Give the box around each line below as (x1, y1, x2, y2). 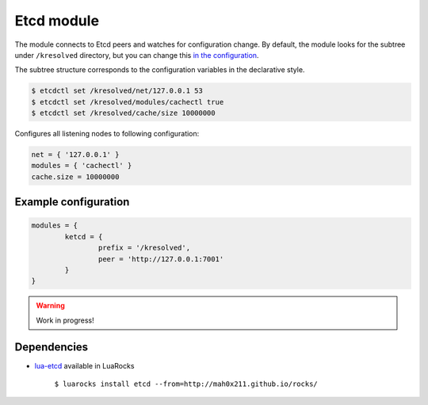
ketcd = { (64, 232, 103, 241)
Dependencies (14, 340, 89, 353)
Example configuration (14, 195, 130, 209)
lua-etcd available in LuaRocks (34, 361, 135, 370)
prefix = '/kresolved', (97, 243, 190, 253)
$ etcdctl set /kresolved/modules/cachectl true (31, 97, 224, 106)
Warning (36, 301, 65, 311)
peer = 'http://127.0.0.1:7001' (97, 254, 224, 263)
